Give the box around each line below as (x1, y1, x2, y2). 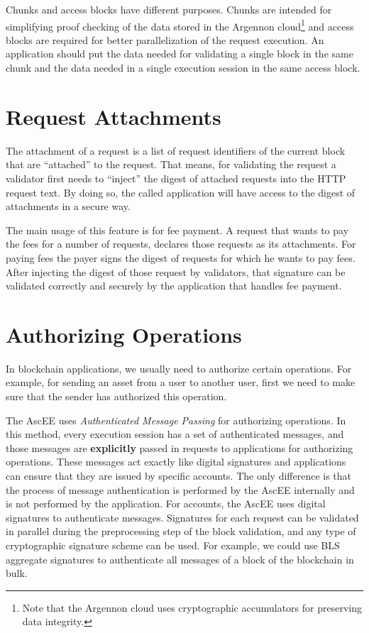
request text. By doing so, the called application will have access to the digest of (6, 185, 356, 199)
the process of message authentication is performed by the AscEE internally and (6, 482, 355, 497)
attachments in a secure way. (6, 199, 131, 214)
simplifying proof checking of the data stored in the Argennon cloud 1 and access (6, 16, 354, 33)
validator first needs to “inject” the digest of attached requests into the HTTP (6, 170, 346, 185)
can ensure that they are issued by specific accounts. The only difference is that (6, 468, 352, 483)
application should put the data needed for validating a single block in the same (6, 46, 353, 61)
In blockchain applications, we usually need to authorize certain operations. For (6, 360, 352, 375)
